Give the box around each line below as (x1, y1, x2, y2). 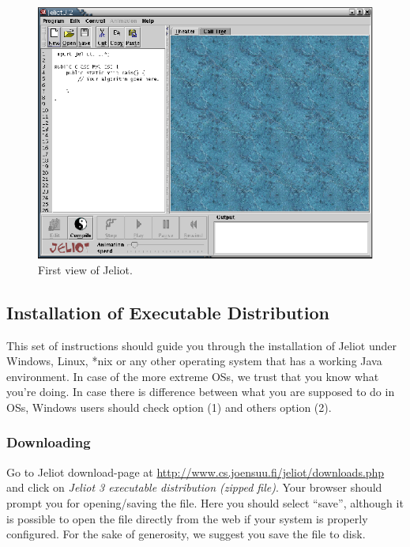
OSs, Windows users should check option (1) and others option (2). (6, 398, 332, 415)
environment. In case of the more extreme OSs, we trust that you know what (6, 368, 379, 384)
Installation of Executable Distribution (6, 300, 329, 324)
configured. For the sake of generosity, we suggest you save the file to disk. (6, 526, 366, 542)
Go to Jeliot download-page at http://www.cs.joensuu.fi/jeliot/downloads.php (6, 463, 385, 480)
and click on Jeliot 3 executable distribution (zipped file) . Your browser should (6, 479, 382, 496)
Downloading (6, 432, 91, 452)
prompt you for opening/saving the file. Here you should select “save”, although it (6, 494, 404, 511)
